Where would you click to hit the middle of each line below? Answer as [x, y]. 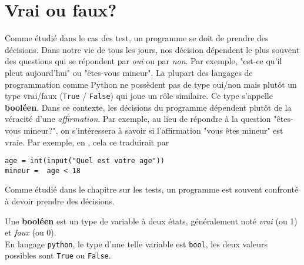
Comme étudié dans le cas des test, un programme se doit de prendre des [137, 38]
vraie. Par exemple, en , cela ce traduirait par [87, 142]
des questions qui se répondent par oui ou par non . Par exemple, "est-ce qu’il [143, 61]
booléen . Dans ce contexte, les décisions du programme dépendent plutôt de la [148, 107]
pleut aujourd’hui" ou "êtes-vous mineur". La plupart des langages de [129, 72]
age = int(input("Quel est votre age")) [85, 161]
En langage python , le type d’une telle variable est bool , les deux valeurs [136, 244]
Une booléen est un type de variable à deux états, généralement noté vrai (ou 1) [151, 221]
